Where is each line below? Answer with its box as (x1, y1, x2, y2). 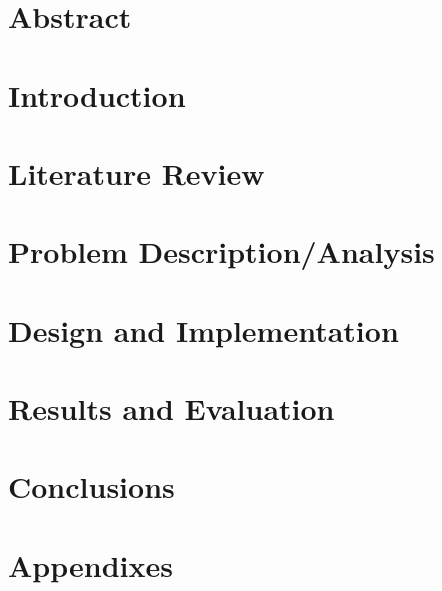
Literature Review (8, 152, 265, 193)
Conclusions (8, 466, 175, 507)
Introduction (8, 74, 186, 115)
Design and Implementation (8, 309, 399, 350)
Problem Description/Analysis (8, 231, 435, 272)
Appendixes (8, 544, 173, 585)
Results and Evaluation (8, 388, 335, 429)
